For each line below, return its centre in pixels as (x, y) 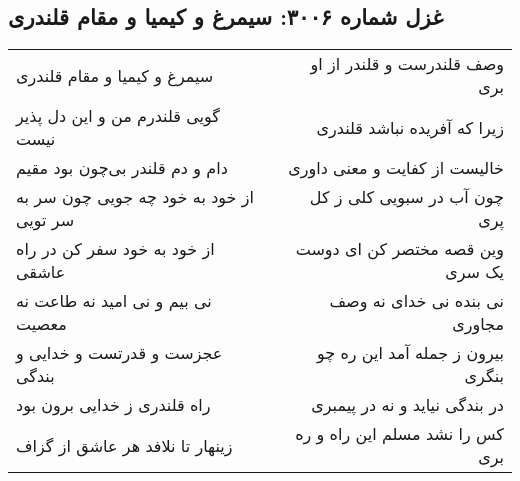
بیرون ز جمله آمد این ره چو (410, 353)
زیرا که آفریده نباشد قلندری (410, 127)
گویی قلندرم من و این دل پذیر (118, 116)
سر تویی (45, 220)
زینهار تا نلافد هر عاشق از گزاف (124, 445)
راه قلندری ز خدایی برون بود (113, 405)
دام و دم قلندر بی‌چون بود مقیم (122, 168)
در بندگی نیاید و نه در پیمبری (407, 405)
